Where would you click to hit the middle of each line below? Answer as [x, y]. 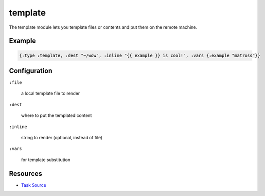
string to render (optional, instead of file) [62, 138]
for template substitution [46, 160]
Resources [26, 173]
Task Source [34, 185]
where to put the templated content [57, 115]
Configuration [31, 71]
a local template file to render [51, 93]
